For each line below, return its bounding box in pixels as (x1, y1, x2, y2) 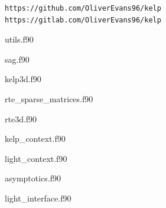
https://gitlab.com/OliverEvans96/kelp (5, 15, 161, 24)
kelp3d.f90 (5, 73, 41, 85)
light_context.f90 (5, 152, 67, 164)
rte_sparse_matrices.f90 (5, 92, 93, 105)
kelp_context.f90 (5, 132, 66, 145)
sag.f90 (5, 53, 30, 65)
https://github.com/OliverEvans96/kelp (5, 4, 161, 12)
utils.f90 (5, 33, 34, 45)
